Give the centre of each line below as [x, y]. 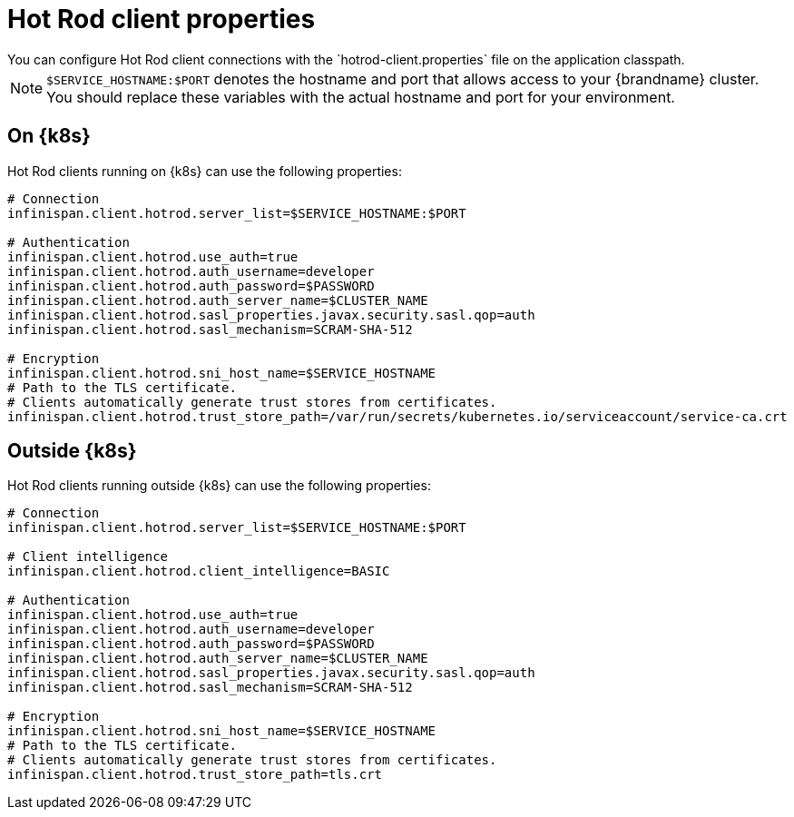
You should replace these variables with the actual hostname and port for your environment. [361, 97]
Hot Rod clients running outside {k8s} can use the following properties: [219, 486]
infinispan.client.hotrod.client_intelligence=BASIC [199, 571]
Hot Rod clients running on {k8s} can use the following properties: [205, 171]
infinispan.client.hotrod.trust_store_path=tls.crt [195, 775]
